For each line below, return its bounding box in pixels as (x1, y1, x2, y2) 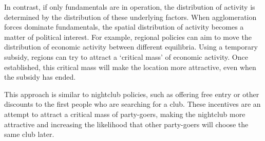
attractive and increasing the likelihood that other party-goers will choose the (4, 119, 249, 129)
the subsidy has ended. (4, 72, 76, 82)
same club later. (4, 129, 54, 139)
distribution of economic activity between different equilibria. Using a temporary (4, 41, 258, 52)
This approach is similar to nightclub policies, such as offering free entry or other (4, 88, 259, 99)
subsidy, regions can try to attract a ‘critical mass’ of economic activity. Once (4, 51, 248, 62)
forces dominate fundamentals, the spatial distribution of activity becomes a (4, 21, 244, 32)
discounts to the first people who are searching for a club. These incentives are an (4, 99, 261, 109)
